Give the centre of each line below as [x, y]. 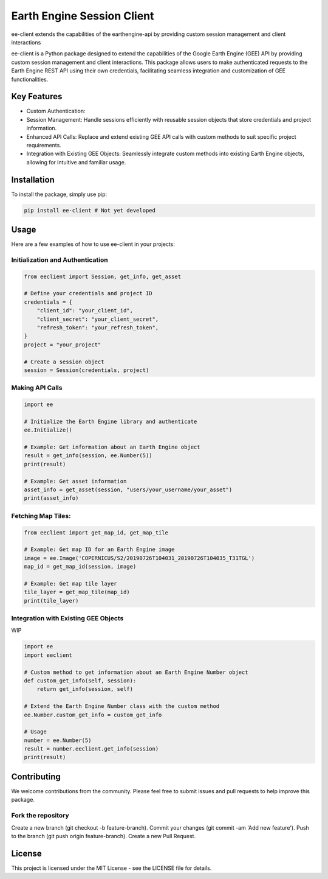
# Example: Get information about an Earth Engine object [112, 447]
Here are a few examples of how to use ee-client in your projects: [93, 244]
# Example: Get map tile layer [71, 583]
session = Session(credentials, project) [87, 370]
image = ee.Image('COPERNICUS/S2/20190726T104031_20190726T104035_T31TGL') [139, 558]
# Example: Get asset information [75, 481]
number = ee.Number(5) [58, 740]
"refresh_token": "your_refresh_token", [98, 328]
